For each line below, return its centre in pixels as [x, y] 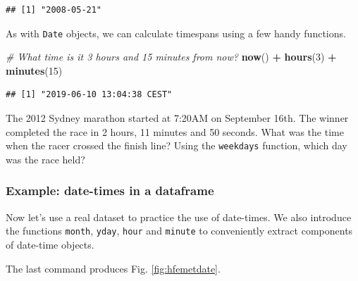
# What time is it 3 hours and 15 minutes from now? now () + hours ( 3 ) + [171, 57]
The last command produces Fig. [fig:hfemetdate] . [113, 268]
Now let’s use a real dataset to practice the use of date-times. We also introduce [179, 217]
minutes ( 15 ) [34, 70]
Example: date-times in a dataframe [110, 191]
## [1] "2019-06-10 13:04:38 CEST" [89, 95]
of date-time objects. [50, 244]
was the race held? [45, 159]
